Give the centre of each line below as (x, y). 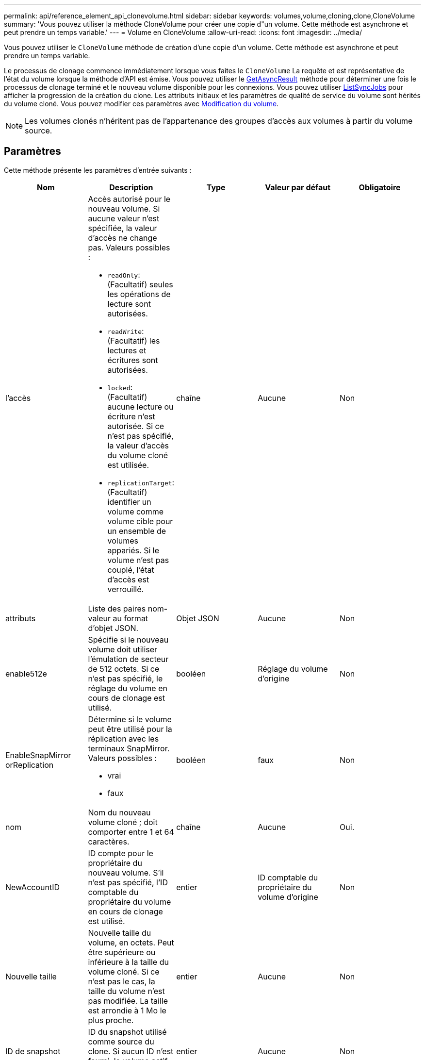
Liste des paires (117, 608)
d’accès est (128, 579)
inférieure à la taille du (128, 962)
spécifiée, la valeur (123, 228)
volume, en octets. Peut (131, 942)
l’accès (18, 398)
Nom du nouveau (119, 812)
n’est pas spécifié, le (125, 678)
